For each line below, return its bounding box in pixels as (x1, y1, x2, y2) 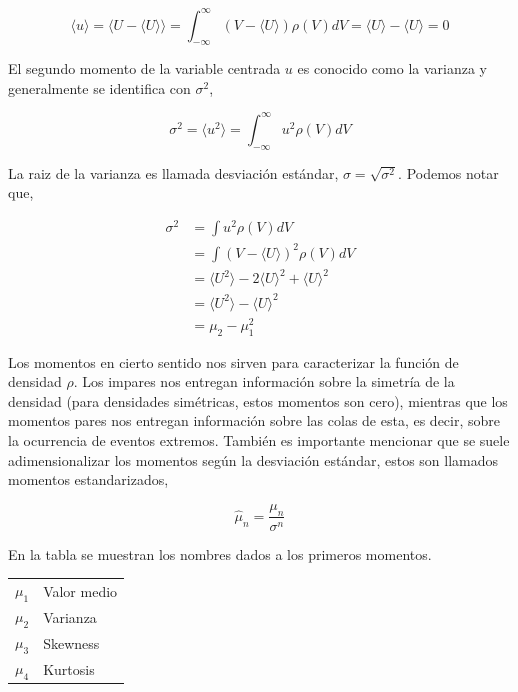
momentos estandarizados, (8, 469, 169, 490)
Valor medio (43, 580, 118, 601)
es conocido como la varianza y (297, 58, 487, 79)
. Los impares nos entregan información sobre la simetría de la (73, 371, 455, 392)
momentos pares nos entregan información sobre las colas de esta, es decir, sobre (8, 410, 501, 431)
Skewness (43, 632, 100, 653)
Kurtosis (43, 658, 95, 679)
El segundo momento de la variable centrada (8, 58, 281, 79)
